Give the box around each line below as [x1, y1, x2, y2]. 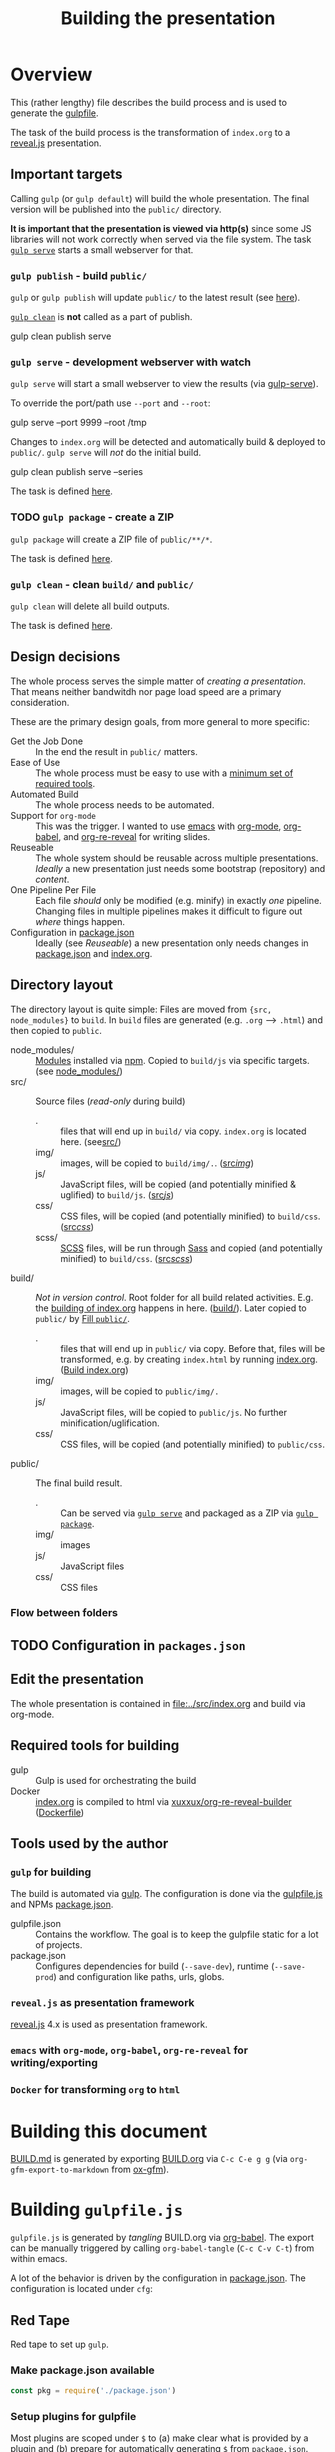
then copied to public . [10, 1024, 103, 1036]
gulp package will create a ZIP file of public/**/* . [10, 533, 213, 545]
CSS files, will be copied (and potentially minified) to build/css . [60, 1210, 321, 1222]
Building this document [10, 2120, 208, 2142]
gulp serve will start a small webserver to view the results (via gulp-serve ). [10, 378, 319, 390]
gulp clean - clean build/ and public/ [10, 577, 195, 591]
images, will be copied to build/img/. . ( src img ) [60, 1157, 255, 1169]
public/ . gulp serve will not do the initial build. [10, 447, 202, 459]
